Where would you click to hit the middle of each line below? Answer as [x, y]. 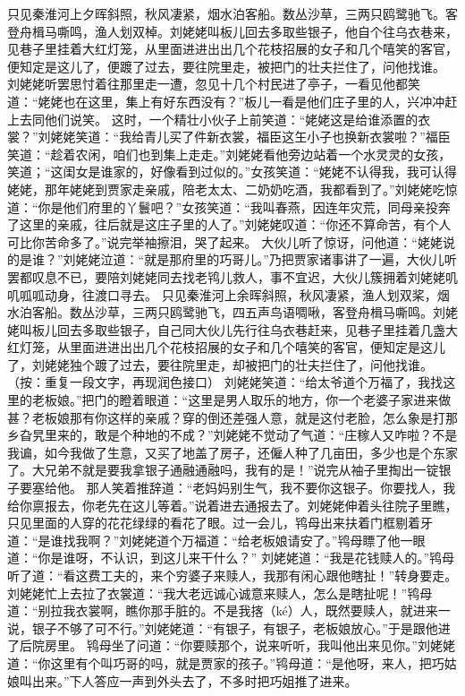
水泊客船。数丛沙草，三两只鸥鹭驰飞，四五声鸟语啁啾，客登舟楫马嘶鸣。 [220, 312]
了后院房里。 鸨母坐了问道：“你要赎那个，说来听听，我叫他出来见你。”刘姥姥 [231, 645]
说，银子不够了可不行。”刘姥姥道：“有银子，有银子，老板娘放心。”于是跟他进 [229, 627]
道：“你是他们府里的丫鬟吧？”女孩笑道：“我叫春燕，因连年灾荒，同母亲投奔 [229, 206]
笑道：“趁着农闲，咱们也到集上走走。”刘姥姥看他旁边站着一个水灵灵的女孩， [229, 154]
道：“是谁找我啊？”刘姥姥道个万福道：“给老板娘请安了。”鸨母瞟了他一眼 [216, 540]
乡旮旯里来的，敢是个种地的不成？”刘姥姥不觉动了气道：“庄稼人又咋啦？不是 [232, 435]
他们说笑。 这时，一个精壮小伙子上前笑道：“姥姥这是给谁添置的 [231, 119]
